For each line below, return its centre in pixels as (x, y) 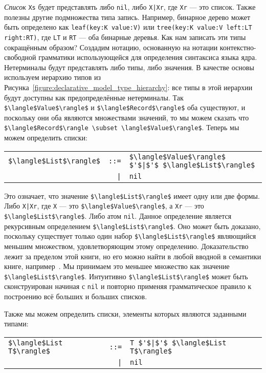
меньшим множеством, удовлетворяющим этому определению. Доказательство (126, 246)
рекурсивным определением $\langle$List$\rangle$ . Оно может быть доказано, (132, 226)
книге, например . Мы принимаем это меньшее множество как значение (117, 266)
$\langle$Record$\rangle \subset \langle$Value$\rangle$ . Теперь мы (122, 127)
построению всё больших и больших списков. (76, 296)
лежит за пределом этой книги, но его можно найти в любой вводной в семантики (133, 256)
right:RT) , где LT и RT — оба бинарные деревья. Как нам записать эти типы (125, 37)
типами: (16, 324)
